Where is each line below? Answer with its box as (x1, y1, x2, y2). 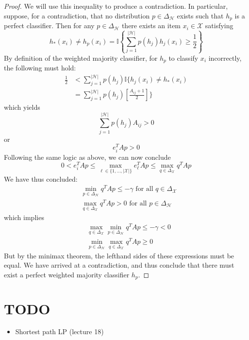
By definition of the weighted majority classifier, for (4, 52, 158, 63)
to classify (168, 52, 199, 63)
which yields (4, 102, 40, 112)
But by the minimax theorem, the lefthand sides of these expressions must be (4, 250, 234, 260)
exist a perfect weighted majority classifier (4, 269, 130, 279)
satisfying (205, 20, 233, 31)
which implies (4, 212, 44, 222)
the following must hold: (4, 63, 76, 73)
